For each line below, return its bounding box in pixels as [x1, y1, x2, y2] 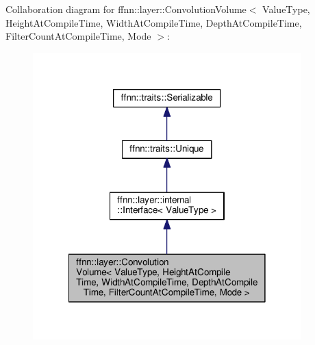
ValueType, [262, 2, 310, 16]
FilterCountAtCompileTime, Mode [5, 29, 151, 43]
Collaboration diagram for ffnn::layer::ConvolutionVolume [5, 2, 247, 16]
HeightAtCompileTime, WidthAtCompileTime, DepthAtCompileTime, [5, 15, 302, 29]
